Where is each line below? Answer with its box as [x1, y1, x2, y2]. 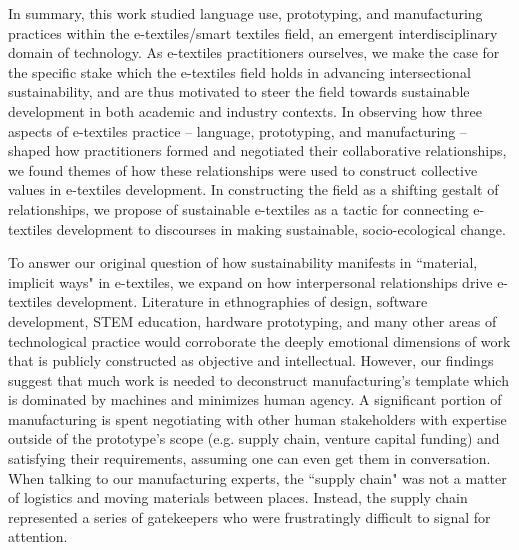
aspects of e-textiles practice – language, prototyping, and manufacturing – [8, 120, 467, 141]
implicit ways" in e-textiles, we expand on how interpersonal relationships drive [8, 271, 493, 292]
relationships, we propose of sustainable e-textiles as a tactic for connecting [8, 198, 469, 219]
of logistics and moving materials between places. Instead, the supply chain [8, 487, 468, 508]
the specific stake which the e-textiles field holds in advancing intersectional [8, 61, 471, 82]
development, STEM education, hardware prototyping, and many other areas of [8, 310, 497, 331]
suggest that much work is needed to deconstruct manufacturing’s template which [8, 369, 509, 390]
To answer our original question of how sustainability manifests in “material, [8, 252, 478, 273]
